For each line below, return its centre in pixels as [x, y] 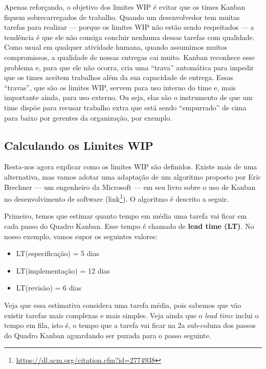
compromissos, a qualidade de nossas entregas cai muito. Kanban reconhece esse [129, 57]
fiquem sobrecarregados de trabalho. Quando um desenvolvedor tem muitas [122, 17]
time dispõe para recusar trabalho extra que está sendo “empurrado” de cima [125, 107]
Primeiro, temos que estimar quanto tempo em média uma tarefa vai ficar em [126, 216]
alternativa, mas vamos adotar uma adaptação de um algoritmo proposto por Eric [133, 176]
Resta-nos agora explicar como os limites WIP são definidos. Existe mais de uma [131, 167]
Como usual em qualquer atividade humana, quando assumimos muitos [116, 47]
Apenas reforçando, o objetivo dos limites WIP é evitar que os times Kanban [125, 7]
